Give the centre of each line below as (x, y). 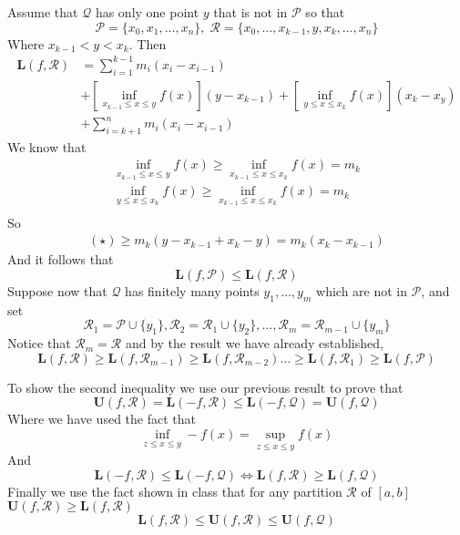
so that (325, 12)
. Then (148, 43)
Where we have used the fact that (102, 419)
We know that (47, 146)
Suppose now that (57, 291)
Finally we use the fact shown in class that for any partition (175, 491)
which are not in (362, 291)
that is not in (250, 12)
